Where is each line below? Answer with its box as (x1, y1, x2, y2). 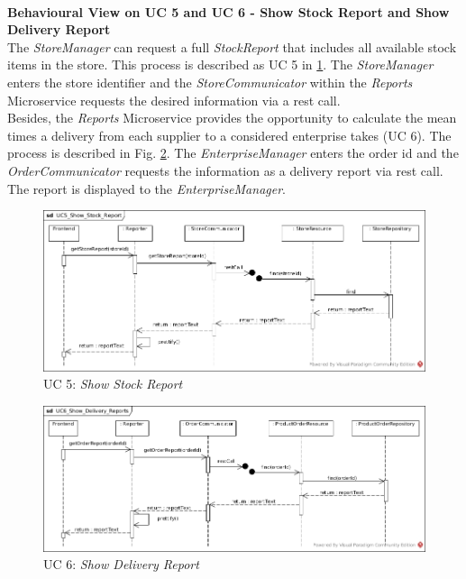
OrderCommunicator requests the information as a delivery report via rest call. (7, 161, 443, 179)
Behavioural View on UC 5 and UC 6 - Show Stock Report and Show (7, 2, 450, 21)
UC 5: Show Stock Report (43, 374, 183, 393)
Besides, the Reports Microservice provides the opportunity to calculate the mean (7, 108, 457, 127)
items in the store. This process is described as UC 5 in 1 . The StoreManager (7, 55, 434, 74)
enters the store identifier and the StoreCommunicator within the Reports (7, 72, 413, 91)
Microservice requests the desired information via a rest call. (7, 90, 341, 109)
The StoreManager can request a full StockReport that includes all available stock (7, 37, 457, 56)
